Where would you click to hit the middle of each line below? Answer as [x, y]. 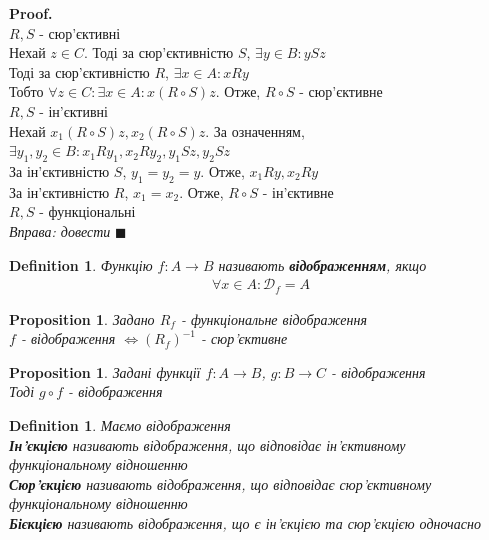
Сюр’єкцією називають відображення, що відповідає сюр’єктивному [220, 483]
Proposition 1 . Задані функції [105, 371]
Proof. [31, 13]
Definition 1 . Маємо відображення [120, 424]
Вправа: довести [60, 230]
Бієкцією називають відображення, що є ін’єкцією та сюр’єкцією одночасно [245, 522]
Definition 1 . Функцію [81, 264]
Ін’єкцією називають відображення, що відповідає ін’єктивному [207, 444]
